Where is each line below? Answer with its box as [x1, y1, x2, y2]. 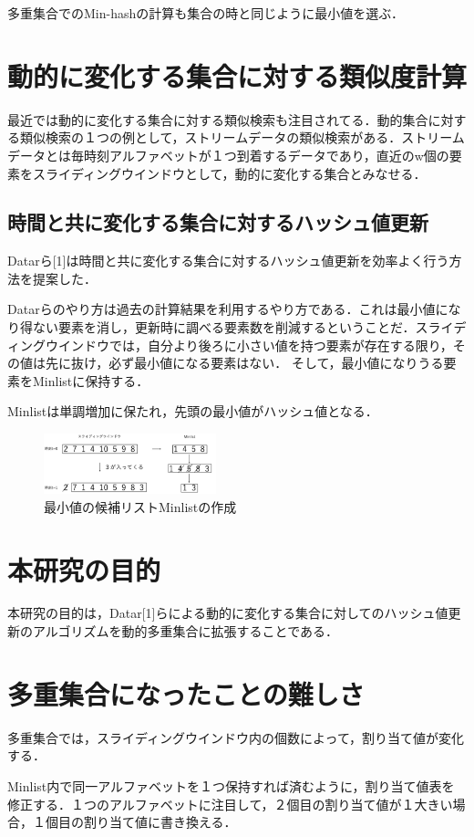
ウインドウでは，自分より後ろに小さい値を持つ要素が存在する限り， [45, 335, 453, 354]
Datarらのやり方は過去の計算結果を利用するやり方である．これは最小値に [7, 299, 448, 319]
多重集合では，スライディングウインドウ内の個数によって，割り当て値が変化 [7, 727, 464, 747]
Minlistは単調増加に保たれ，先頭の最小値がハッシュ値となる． [7, 402, 378, 421]
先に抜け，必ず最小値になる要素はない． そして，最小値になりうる [45, 353, 444, 372]
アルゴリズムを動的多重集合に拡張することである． [32, 622, 339, 641]
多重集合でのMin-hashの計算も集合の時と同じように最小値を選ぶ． [7, 4, 404, 22]
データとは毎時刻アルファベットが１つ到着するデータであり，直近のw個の [7, 145, 449, 164]
